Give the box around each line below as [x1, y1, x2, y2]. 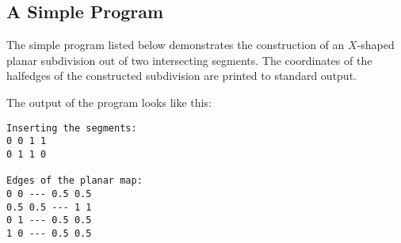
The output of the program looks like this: [6, 93, 212, 110]
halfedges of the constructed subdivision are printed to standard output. [6, 67, 357, 84]
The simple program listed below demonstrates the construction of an [6, 36, 345, 53]
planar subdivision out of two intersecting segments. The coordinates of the [6, 51, 372, 68]
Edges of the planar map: [6, 175, 143, 187]
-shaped [357, 36, 395, 53]
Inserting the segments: [6, 122, 137, 134]
